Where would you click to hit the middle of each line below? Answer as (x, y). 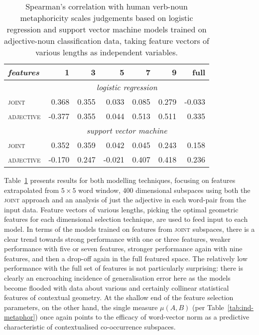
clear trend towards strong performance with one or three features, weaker (117, 239)
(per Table (208, 307)
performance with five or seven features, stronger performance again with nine (123, 249)
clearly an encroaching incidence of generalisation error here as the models (117, 277)
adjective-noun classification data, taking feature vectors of (107, 41)
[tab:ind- (240, 307)
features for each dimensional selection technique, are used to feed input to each (126, 219)
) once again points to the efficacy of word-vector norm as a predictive (142, 317)
